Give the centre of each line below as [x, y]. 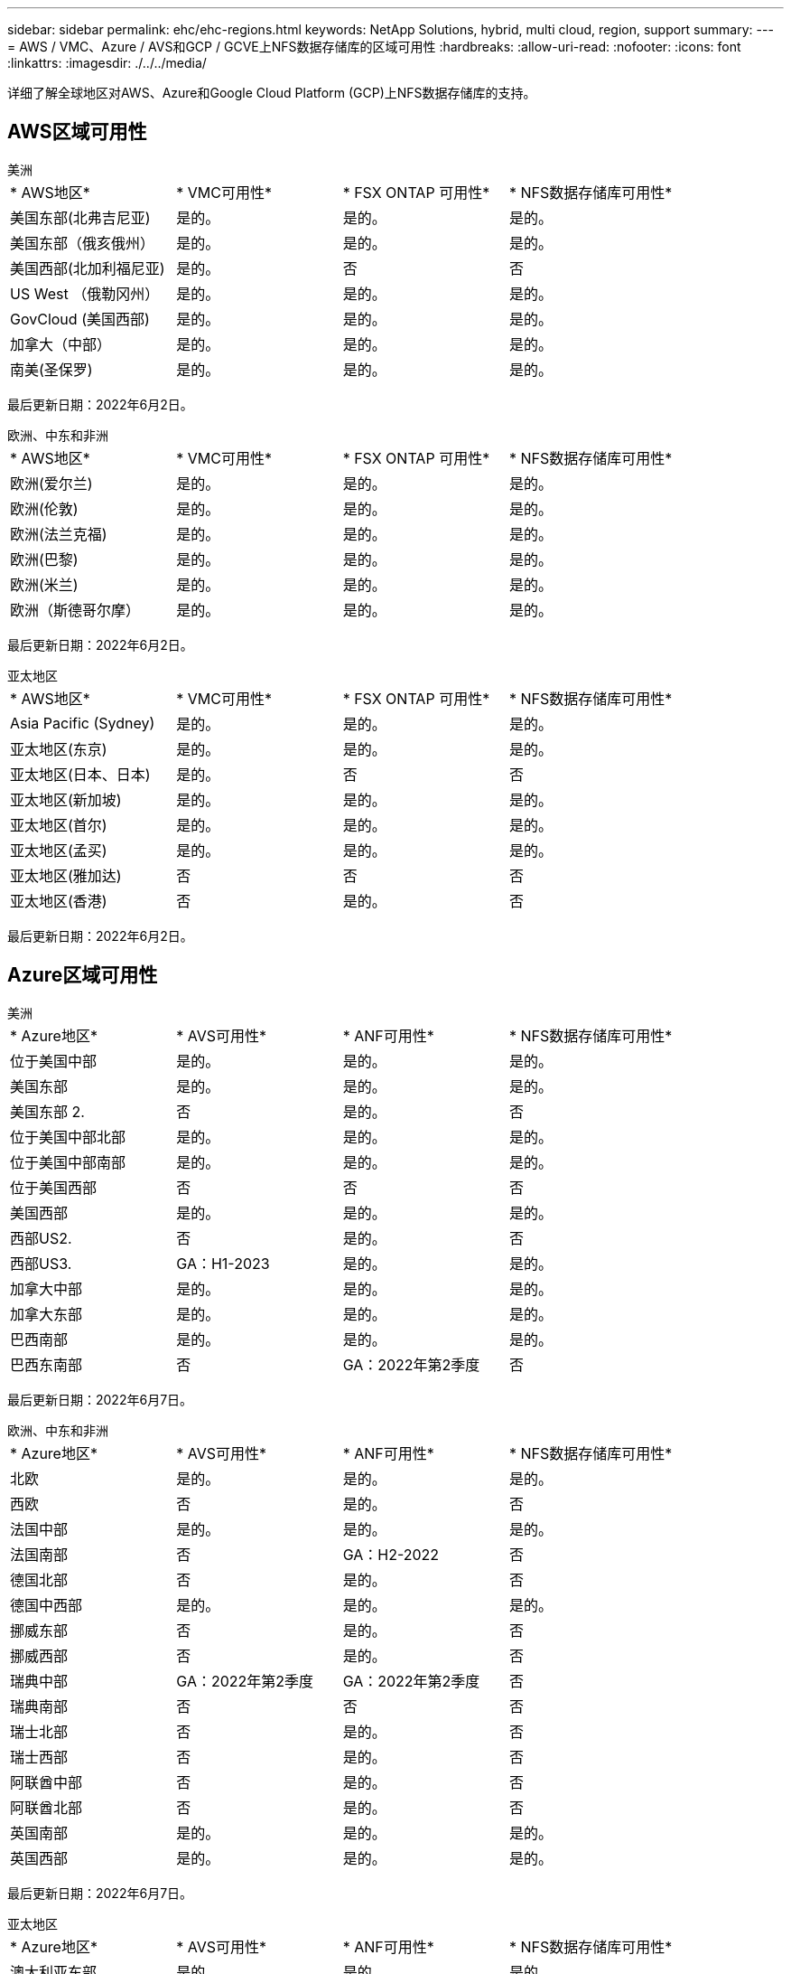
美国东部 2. [47, 1111]
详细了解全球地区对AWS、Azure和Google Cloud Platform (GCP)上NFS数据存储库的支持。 [272, 93]
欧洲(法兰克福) [59, 534]
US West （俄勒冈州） [85, 293]
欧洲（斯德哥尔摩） [75, 610]
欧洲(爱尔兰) [51, 483]
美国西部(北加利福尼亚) [88, 268]
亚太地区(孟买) [59, 850]
